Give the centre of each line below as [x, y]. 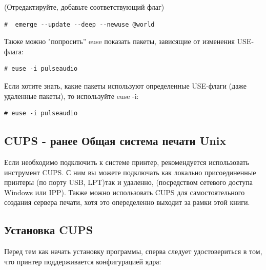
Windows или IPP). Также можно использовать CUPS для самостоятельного [125, 192]
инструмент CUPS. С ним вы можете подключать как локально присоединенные [130, 172]
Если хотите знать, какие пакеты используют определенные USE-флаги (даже [126, 85]
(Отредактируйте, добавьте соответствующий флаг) [84, 7]
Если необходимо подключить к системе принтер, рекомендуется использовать [127, 162]
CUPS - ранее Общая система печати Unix [115, 141]
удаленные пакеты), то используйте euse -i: [71, 96]
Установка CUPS [49, 230]
